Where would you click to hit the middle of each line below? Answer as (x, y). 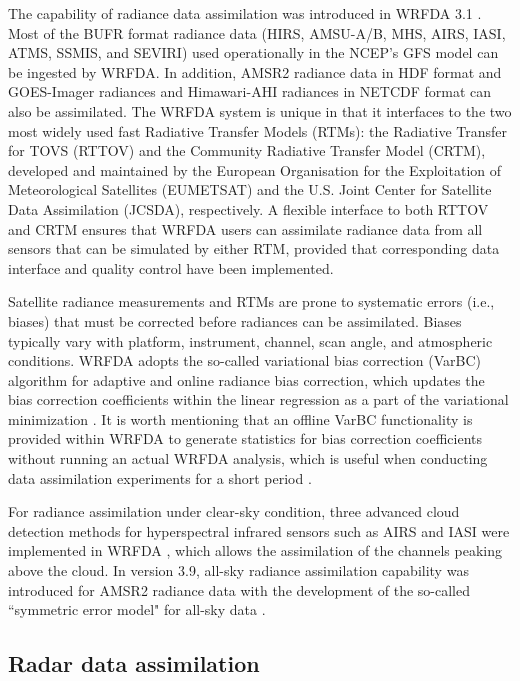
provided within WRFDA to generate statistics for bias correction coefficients (245, 438)
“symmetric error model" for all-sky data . (137, 609)
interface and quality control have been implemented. (171, 267)
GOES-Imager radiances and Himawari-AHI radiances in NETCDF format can (250, 91)
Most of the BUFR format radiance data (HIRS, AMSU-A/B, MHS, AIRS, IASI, (257, 32)
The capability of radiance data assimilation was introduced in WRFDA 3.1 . (245, 13)
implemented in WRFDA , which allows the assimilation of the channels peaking (255, 550)
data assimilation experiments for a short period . (160, 477)
